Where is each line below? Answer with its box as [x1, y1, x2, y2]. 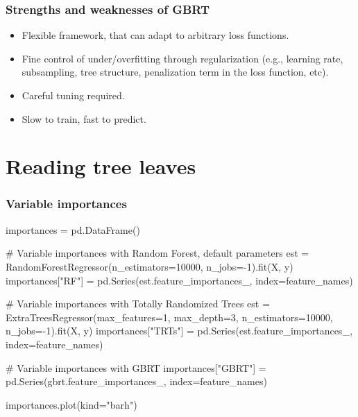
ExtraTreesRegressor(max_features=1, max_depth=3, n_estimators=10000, [6, 309, 333, 324]
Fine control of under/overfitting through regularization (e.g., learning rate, [22, 51, 343, 65]
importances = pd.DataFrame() [6, 222, 140, 237]
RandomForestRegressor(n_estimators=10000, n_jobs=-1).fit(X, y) [6, 259, 293, 273]
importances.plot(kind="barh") [6, 397, 137, 411]
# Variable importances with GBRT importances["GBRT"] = [6, 360, 266, 375]
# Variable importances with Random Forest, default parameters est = [6, 246, 309, 260]
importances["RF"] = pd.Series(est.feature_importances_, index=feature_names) [6, 273, 353, 287]
